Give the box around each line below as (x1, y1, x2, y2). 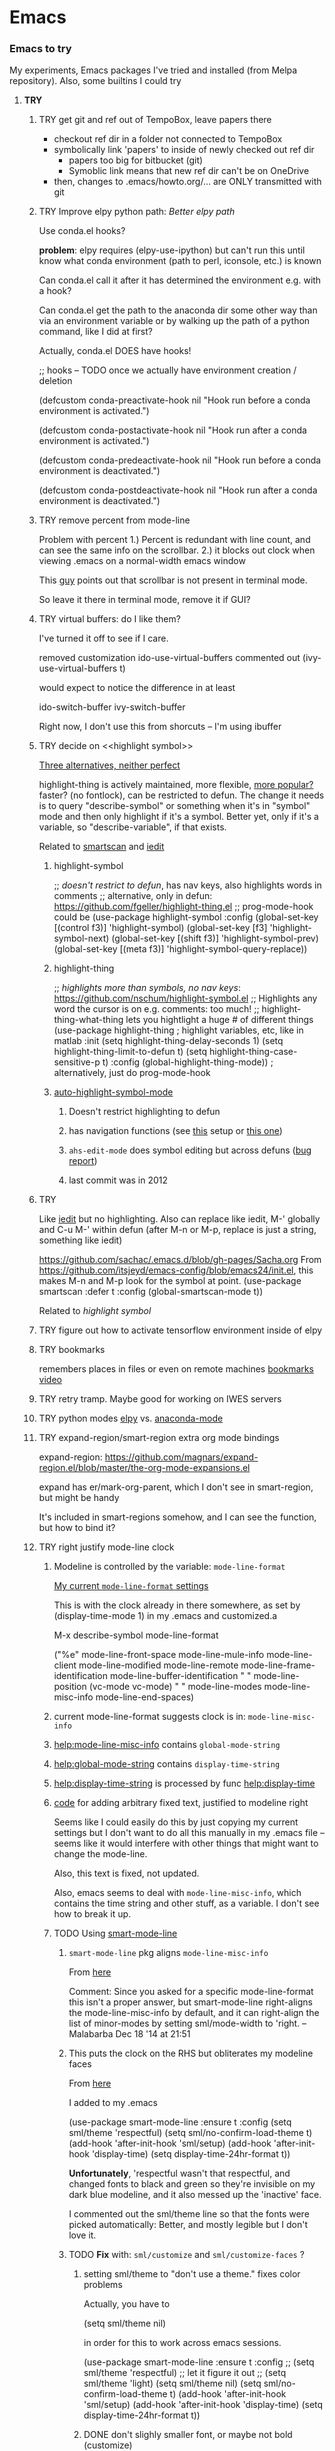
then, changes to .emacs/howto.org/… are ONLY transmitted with (53, 176, 322, 188)
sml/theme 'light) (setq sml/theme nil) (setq (83, 2377, 262, 2390)
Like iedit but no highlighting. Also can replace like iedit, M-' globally (38, 1213, 321, 1225)
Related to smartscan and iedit (38, 841, 165, 853)
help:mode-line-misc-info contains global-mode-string (53, 1739, 281, 1751)
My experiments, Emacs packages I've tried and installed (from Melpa (9, 64, 298, 76)
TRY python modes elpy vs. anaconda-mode (38, 1412, 224, 1425)
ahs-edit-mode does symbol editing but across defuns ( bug (68, 1144, 312, 1156)
